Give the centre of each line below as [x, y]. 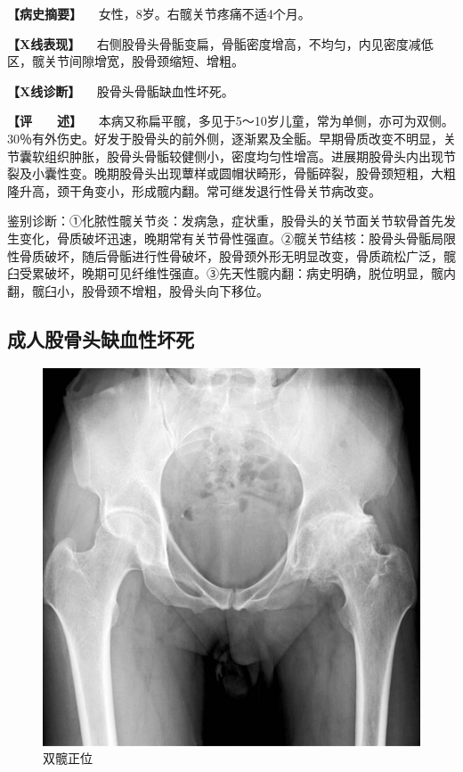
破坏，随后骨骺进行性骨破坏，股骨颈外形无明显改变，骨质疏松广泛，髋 [250, 255]
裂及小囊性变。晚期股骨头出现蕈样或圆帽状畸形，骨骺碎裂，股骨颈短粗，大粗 [231, 173]
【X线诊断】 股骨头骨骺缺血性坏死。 [121, 90]
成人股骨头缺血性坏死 [101, 338]
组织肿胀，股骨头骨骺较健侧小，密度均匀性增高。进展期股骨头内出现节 [250, 156]
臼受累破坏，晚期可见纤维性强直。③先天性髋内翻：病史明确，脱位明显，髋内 [231, 273]
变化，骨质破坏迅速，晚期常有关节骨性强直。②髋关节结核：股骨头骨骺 [225, 238]
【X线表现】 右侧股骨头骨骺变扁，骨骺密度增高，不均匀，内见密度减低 [220, 43]
